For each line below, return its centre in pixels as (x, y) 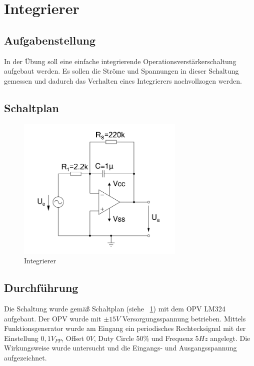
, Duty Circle (114, 338)
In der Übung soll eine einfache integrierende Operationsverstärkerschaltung (120, 61)
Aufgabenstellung (50, 40)
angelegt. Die (230, 338)
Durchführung (41, 288)
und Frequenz (172, 338)
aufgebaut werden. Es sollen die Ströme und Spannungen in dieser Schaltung (121, 71)
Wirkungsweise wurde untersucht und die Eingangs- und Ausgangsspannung (120, 348)
